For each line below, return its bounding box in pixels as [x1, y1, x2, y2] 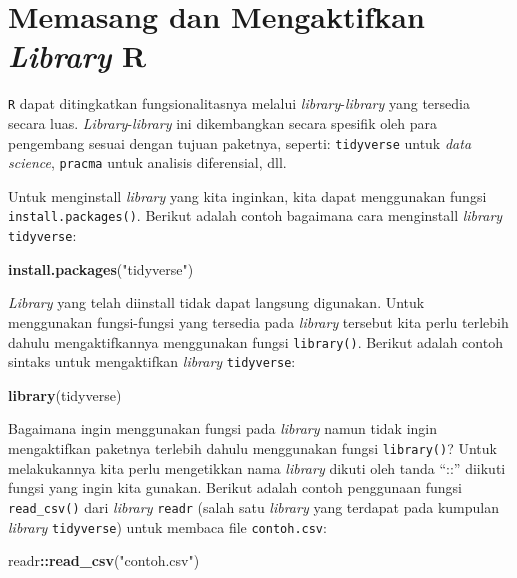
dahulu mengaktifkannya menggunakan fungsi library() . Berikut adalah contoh [8, 331, 503, 352]
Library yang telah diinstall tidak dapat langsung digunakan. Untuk [8, 292, 425, 313]
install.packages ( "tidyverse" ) [8, 258, 194, 279]
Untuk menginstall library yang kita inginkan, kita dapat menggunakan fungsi [8, 185, 487, 206]
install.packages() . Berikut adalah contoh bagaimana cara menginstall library [8, 205, 503, 226]
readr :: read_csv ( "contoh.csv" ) [8, 550, 200, 571]
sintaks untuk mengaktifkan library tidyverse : [8, 351, 296, 372]
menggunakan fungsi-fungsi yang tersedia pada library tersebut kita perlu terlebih [8, 311, 509, 332]
